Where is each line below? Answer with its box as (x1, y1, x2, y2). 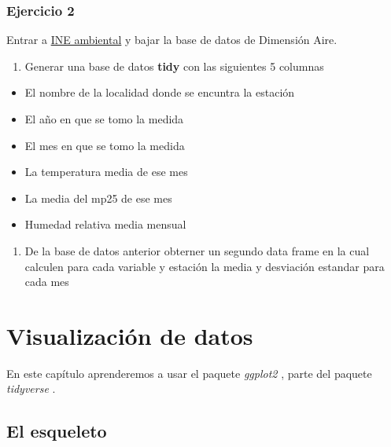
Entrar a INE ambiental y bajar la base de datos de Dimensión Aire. (6, 31, 338, 48)
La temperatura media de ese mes (24, 163, 188, 180)
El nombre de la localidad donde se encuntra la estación (24, 84, 295, 101)
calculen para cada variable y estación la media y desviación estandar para (24, 258, 385, 274)
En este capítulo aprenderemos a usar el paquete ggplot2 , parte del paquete (6, 365, 372, 381)
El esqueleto (6, 419, 107, 443)
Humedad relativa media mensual (24, 216, 186, 233)
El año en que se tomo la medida (24, 111, 184, 126)
